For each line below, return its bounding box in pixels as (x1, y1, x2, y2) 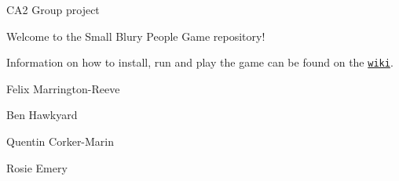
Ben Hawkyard (6, 107, 78, 123)
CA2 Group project (6, 2, 100, 17)
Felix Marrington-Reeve (6, 80, 120, 96)
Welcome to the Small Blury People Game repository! (6, 27, 265, 44)
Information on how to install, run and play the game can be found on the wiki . (6, 54, 394, 71)
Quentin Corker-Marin (6, 133, 115, 150)
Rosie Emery (6, 159, 68, 176)
